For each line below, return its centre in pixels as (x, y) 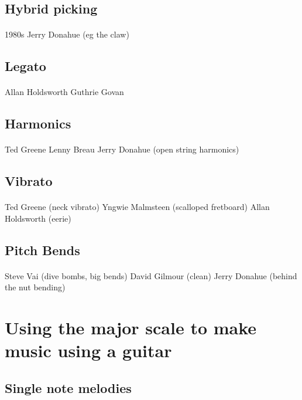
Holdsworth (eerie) (38, 218)
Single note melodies (68, 387)
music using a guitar (88, 350)
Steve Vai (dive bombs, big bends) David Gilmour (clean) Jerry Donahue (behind (151, 275)
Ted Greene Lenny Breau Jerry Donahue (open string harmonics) (122, 149)
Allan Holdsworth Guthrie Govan (64, 92)
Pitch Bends (42, 250)
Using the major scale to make (131, 328)
